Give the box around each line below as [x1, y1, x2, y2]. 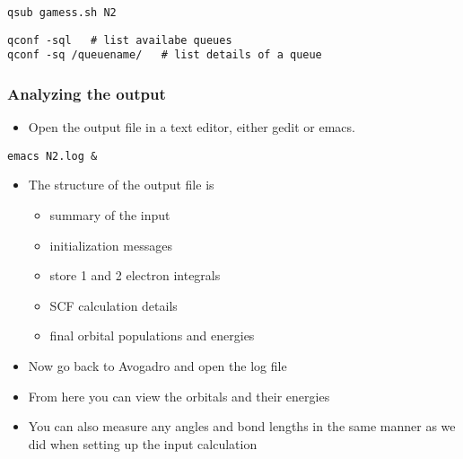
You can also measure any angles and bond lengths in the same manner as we [28, 417, 456, 436]
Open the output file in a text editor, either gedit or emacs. [28, 118, 355, 137]
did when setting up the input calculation [28, 434, 258, 453]
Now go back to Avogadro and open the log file [28, 357, 287, 375]
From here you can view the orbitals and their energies [28, 386, 330, 405]
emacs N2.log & [7, 149, 98, 163]
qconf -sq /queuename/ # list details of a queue [7, 49, 322, 62]
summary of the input [49, 206, 170, 225]
